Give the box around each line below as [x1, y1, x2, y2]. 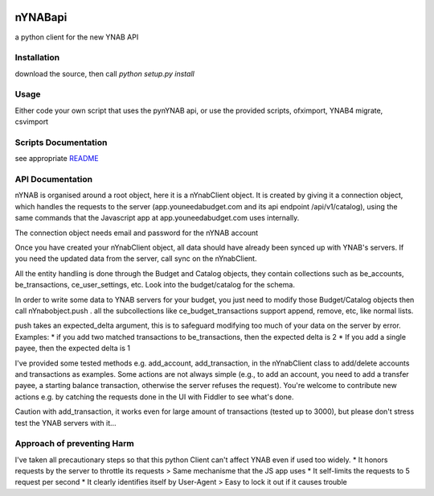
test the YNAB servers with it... [14, 418, 117, 428]
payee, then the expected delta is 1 [14, 343, 130, 353]
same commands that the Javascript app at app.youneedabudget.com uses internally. [14, 213, 300, 223]
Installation [14, 52, 60, 64]
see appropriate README [14, 154, 100, 163]
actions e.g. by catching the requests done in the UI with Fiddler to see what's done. [14, 391, 294, 402]
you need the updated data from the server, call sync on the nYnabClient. [14, 254, 257, 263]
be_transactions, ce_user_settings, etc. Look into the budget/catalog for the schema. [14, 280, 295, 290]
